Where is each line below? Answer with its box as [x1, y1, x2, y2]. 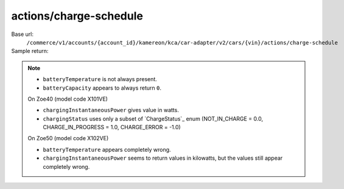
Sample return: [11, 48, 49, 55]
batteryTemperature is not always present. [43, 76, 158, 83]
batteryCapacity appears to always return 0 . [43, 84, 161, 91]
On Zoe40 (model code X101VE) [27, 95, 108, 102]
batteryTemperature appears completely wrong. [43, 146, 171, 153]
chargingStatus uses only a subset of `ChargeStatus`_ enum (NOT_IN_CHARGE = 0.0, [43, 115, 263, 122]
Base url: [11, 30, 33, 38]
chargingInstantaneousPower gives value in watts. [43, 107, 179, 114]
